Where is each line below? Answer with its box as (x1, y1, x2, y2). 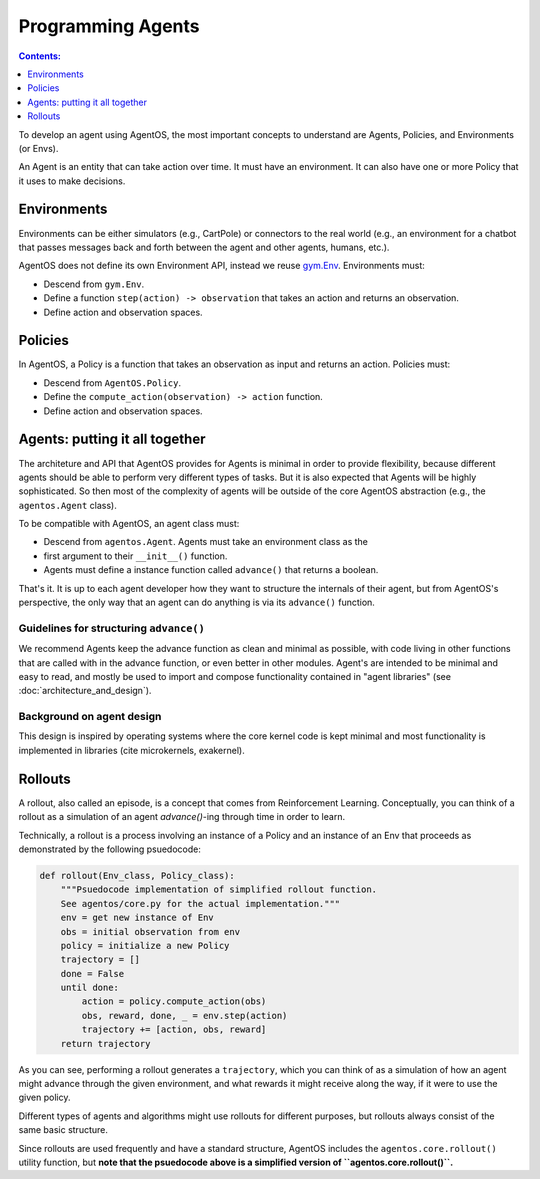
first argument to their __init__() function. (43, 550, 228, 562)
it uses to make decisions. (18, 175, 126, 187)
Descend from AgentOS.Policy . (43, 376, 182, 389)
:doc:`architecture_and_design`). (18, 685, 152, 697)
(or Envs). (18, 142, 59, 154)
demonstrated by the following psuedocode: (18, 843, 202, 855)
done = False (60, 968, 125, 979)
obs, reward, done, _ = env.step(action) (81, 1010, 288, 1021)
